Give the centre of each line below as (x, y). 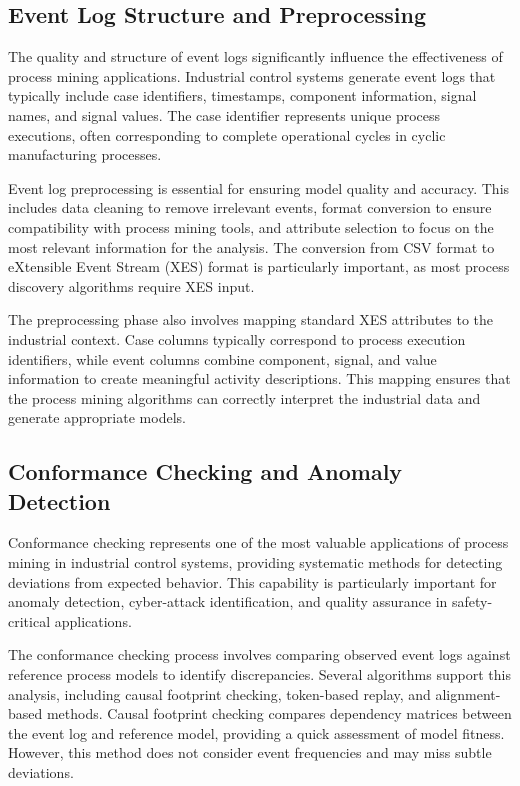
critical (29, 620)
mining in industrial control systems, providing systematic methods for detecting (255, 562)
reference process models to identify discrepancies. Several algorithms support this (259, 674)
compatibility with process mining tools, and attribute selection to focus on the (251, 226)
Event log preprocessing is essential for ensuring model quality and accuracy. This (259, 187)
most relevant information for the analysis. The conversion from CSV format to (251, 246)
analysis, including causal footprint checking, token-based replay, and (219, 693)
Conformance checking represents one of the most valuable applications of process (258, 542)
